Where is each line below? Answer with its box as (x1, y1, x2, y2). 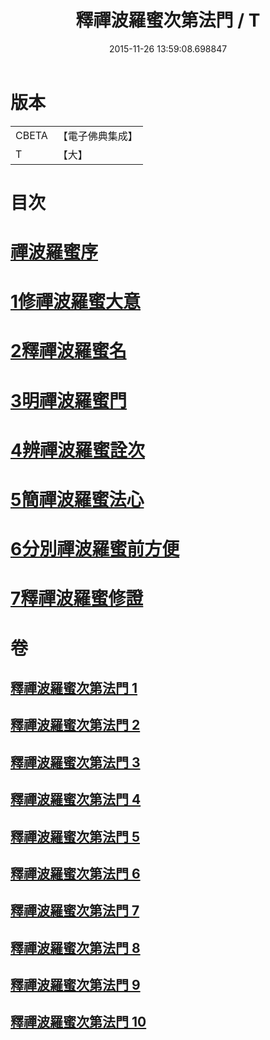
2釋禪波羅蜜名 (10, 340, 127, 363)
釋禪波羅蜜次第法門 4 (10, 791, 142, 808)
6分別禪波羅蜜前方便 (10, 538, 180, 561)
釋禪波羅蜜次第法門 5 (10, 828, 141, 845)
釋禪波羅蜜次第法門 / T (75, 9, 261, 32)
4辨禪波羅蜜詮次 (10, 439, 145, 461)
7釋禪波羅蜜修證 (10, 587, 144, 610)
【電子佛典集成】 (57, 129, 138, 143)
